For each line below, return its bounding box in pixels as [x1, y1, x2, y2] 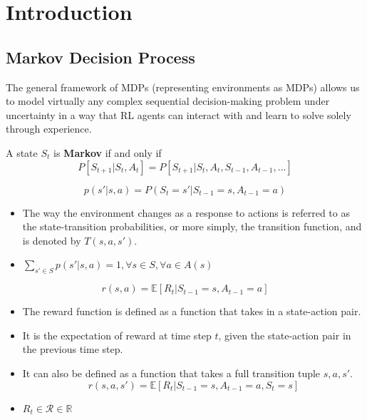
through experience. [6, 121, 92, 136]
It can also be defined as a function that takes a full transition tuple [22, 365, 321, 380]
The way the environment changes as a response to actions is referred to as [22, 205, 350, 220]
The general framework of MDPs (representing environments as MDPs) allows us [6, 79, 360, 94]
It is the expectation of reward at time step [22, 327, 212, 342]
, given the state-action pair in [218, 327, 351, 342]
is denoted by [22, 232, 81, 247]
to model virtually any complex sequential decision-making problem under [6, 93, 330, 108]
